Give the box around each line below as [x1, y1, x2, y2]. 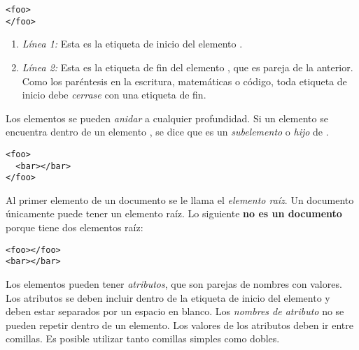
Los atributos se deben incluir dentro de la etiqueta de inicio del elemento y [6, 290, 330, 305]
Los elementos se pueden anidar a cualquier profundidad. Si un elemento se [6, 110, 328, 125]
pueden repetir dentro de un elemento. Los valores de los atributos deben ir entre [6, 317, 353, 332]
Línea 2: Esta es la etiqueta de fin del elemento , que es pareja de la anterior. [22, 59, 353, 74]
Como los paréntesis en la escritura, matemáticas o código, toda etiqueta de [22, 73, 347, 88]
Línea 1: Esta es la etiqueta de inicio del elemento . [22, 36, 243, 51]
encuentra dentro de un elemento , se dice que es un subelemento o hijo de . [6, 124, 329, 139]
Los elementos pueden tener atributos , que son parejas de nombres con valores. [6, 276, 342, 291]
